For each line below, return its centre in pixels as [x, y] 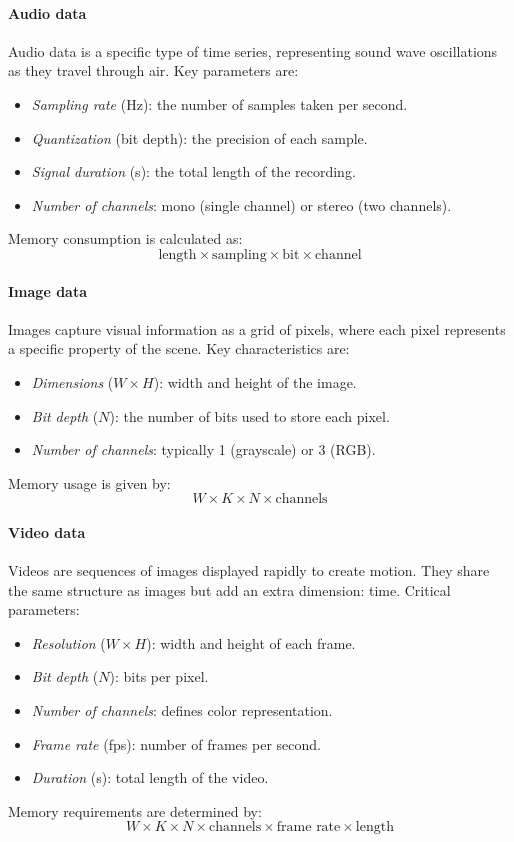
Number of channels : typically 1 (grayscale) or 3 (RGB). [203, 449]
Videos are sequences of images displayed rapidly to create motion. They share [249, 570]
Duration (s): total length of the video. [150, 777]
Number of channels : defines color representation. [182, 710]
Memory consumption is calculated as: [125, 238]
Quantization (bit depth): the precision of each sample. [199, 137]
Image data [47, 290]
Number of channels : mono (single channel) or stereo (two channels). [241, 204]
